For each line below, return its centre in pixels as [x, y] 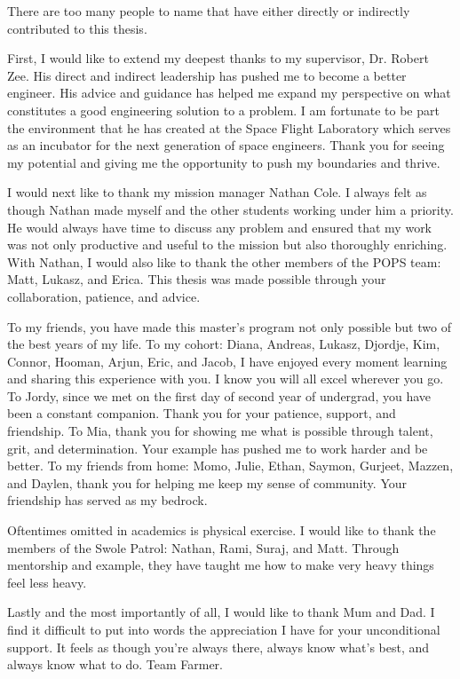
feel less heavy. [47, 582]
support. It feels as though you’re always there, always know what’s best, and [218, 647]
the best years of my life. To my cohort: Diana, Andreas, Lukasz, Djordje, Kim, [224, 344]
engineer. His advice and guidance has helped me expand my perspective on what [229, 93]
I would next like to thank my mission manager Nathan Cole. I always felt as [217, 192]
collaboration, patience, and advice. [104, 296]
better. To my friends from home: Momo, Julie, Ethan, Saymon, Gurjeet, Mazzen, [230, 466]
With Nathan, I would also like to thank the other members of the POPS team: [224, 261]
